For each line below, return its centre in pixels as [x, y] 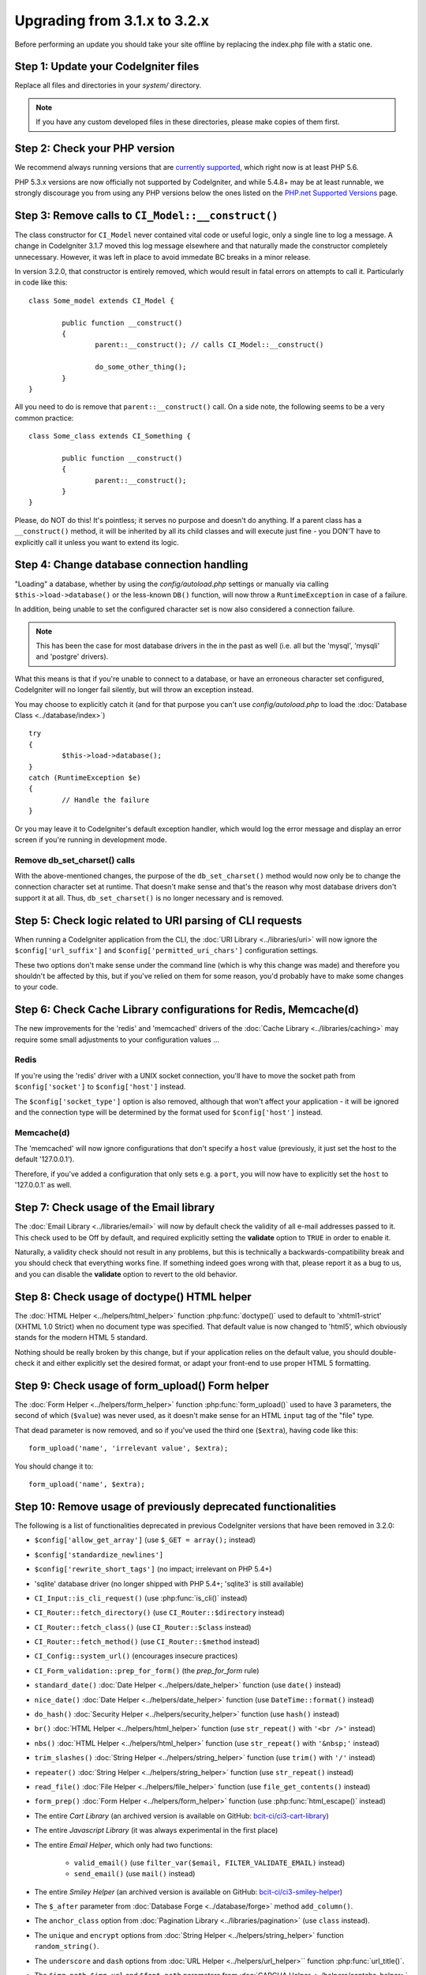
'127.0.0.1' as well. [43, 1185]
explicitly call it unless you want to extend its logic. [97, 542]
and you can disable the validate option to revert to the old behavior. [126, 1274]
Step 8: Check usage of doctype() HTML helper [133, 1297]
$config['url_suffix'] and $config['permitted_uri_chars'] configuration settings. [166, 950]
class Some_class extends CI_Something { [110, 436]
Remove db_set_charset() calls [75, 860]
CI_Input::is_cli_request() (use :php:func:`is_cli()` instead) [141, 1598]
